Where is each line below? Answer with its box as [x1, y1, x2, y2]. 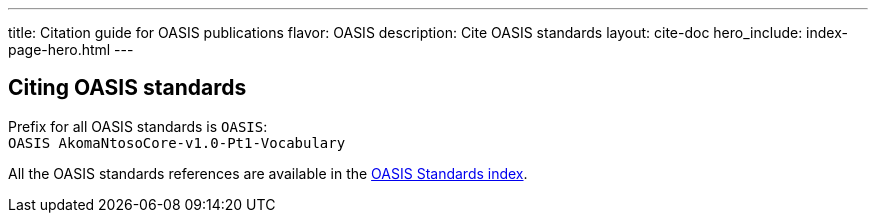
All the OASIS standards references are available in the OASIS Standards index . [8, 164, 528, 182]
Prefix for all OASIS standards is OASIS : [8, 117, 268, 135]
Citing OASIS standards [8, 75, 247, 101]
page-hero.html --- [8, 41, 134, 58]
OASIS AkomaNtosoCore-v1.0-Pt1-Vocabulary [8, 134, 346, 151]
